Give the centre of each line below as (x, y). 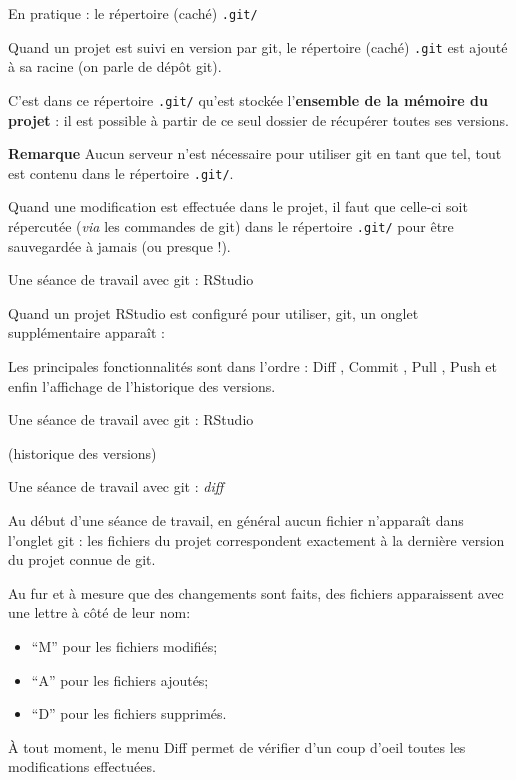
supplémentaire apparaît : (86, 332)
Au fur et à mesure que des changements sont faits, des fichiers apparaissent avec (256, 592)
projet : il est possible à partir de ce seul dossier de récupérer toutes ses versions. (259, 119)
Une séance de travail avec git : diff (116, 486)
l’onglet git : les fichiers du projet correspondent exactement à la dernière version (256, 539)
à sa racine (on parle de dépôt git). (115, 66)
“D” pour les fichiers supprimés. (129, 713)
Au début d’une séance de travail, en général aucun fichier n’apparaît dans (236, 520)
